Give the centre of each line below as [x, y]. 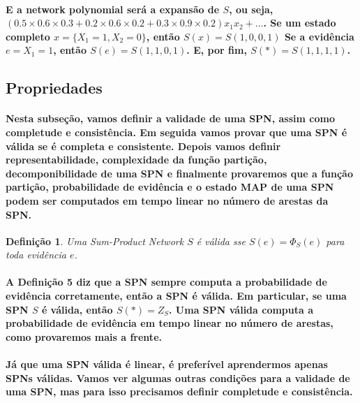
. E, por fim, [217, 50]
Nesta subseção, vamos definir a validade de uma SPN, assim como [170, 118]
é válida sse [221, 241]
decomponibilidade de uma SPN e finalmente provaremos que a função [179, 173]
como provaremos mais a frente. [84, 336]
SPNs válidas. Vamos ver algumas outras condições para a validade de [178, 378]
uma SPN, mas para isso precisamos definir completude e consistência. [179, 391]
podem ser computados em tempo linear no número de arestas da [167, 200]
